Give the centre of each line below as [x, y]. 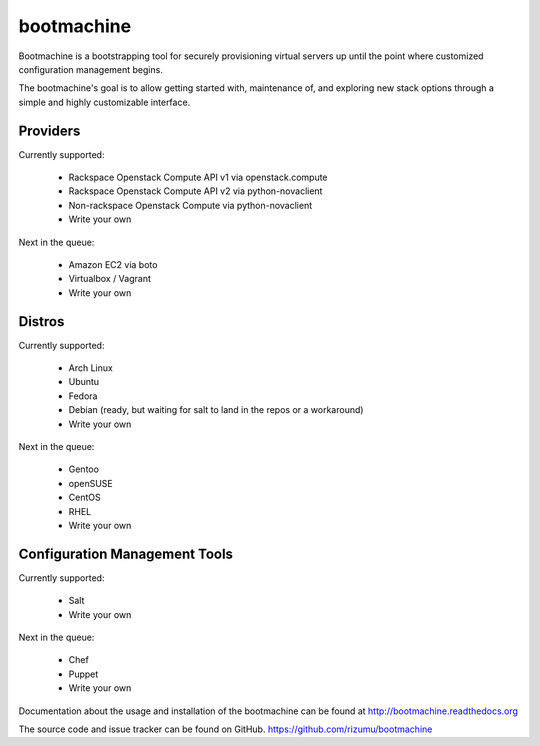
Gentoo [84, 469]
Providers [49, 130]
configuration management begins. [91, 69]
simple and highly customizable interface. [104, 102]
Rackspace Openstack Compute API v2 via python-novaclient [195, 191]
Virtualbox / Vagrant [110, 279]
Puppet [83, 674]
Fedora [83, 396]
